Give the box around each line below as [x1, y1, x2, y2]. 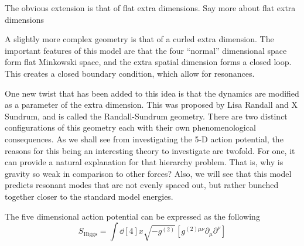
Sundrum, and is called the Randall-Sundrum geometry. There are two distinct [5, 110, 288, 122]
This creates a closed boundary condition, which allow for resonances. [5, 67, 255, 79]
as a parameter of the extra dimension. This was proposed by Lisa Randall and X [5, 98, 298, 111]
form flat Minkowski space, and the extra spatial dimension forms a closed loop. [5, 56, 292, 68]
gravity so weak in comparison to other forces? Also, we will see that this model [5, 167, 292, 179]
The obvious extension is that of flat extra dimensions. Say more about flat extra [5, 2, 296, 13]
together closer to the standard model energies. [5, 190, 173, 202]
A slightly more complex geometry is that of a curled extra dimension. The [5, 33, 274, 45]
